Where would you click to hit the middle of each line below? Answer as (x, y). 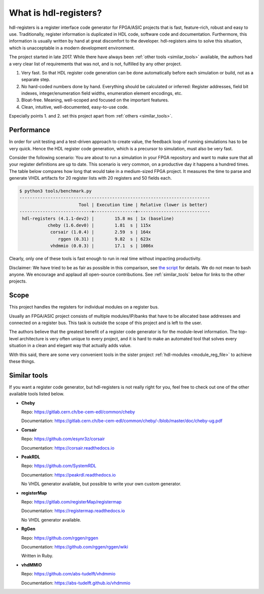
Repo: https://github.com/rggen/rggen (60, 538)
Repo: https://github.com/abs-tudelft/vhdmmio (68, 574)
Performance (30, 130)
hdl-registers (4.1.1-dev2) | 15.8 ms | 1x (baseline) (98, 218)
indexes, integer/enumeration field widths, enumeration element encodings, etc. (102, 94)
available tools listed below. (37, 394)
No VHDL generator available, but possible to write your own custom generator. (101, 484)
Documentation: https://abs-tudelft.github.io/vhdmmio (76, 583)
